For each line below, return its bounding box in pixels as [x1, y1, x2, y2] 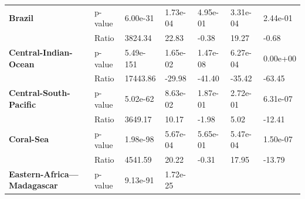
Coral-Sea [9, 133, 49, 145]
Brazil [9, 11, 33, 23]
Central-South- [9, 87, 70, 99]
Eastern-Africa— [9, 167, 79, 180]
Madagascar [9, 179, 58, 191]
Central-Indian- [9, 46, 73, 59]
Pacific [9, 98, 36, 110]
